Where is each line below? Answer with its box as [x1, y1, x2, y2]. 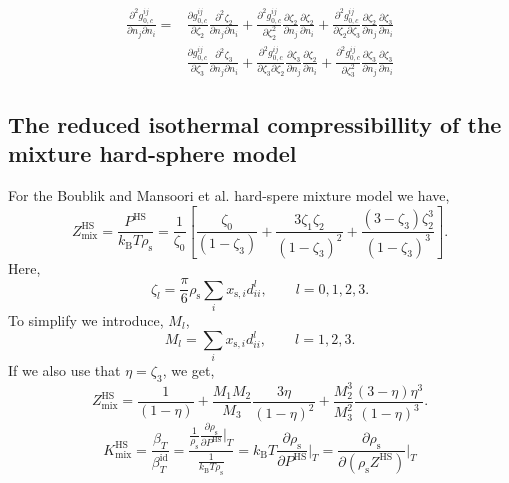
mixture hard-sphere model [8, 138, 297, 169]
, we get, [162, 360, 215, 381]
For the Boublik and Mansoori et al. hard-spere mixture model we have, [8, 185, 450, 206]
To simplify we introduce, [8, 309, 164, 330]
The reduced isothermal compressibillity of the [8, 108, 502, 139]
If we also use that [8, 360, 121, 381]
